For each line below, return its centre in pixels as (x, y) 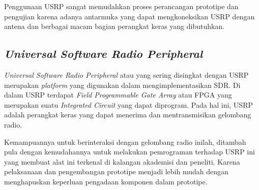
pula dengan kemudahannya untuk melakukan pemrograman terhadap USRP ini (129, 152)
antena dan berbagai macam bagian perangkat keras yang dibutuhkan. (114, 26)
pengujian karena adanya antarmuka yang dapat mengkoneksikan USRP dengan (129, 16)
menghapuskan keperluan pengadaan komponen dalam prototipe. (106, 181)
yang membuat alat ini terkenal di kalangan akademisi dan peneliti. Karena (122, 161)
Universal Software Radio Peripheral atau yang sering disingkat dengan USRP (126, 74)
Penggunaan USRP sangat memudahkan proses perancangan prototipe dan (121, 6)
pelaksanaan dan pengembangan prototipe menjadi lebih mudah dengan (116, 171)
